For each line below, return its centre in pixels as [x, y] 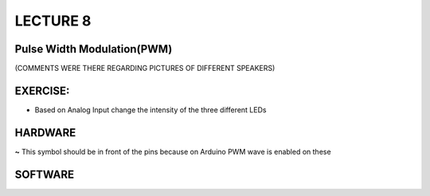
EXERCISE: [42, 90]
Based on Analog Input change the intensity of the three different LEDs [150, 110]
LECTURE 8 [53, 21]
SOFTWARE [45, 174]
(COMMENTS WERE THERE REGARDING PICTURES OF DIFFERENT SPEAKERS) [145, 69]
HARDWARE [45, 133]
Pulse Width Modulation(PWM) [94, 49]
